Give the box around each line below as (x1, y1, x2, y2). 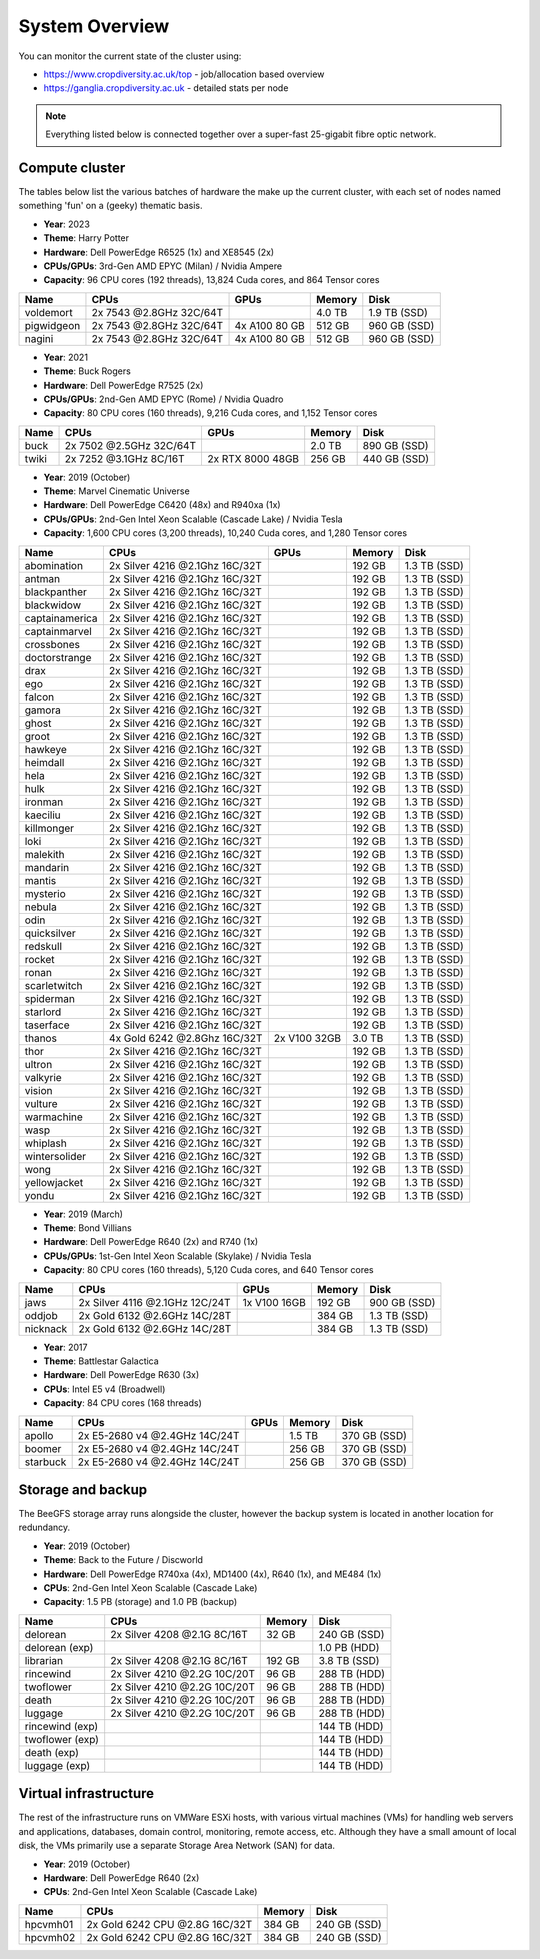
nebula (24, 900, 57, 914)
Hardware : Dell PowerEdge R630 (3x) (43, 1369, 200, 1381)
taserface (24, 1018, 70, 1032)
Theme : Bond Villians (43, 1222, 132, 1234)
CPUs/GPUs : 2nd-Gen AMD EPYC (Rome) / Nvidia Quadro (43, 393, 284, 405)
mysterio (24, 886, 67, 900)
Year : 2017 (43, 1341, 88, 1353)
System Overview (18, 15, 170, 37)
